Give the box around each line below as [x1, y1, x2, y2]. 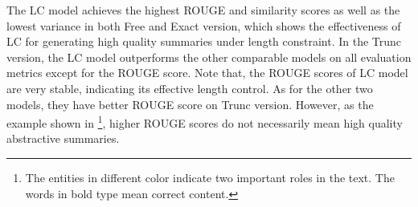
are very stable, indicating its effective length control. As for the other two [6, 79, 373, 96]
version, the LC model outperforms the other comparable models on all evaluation [6, 48, 412, 65]
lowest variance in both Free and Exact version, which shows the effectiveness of [6, 17, 401, 34]
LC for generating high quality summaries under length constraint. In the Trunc [6, 33, 402, 50]
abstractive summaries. [6, 130, 120, 147]
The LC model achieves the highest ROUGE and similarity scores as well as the [6, 2, 400, 18]
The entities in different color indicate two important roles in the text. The [25, 169, 395, 185]
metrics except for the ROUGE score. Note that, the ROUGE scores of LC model [6, 64, 408, 81]
